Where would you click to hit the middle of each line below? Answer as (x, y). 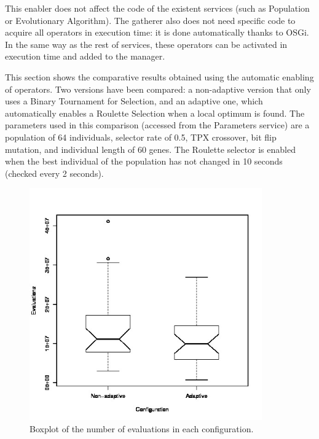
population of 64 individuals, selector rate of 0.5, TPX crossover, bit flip (141, 137)
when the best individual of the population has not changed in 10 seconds (144, 161)
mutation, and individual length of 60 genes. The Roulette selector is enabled (150, 149)
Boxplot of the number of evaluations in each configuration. (142, 428)
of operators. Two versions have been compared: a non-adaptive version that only (158, 89)
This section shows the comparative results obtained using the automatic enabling (159, 76)
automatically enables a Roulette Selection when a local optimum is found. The (155, 113)
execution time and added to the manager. (85, 56)
